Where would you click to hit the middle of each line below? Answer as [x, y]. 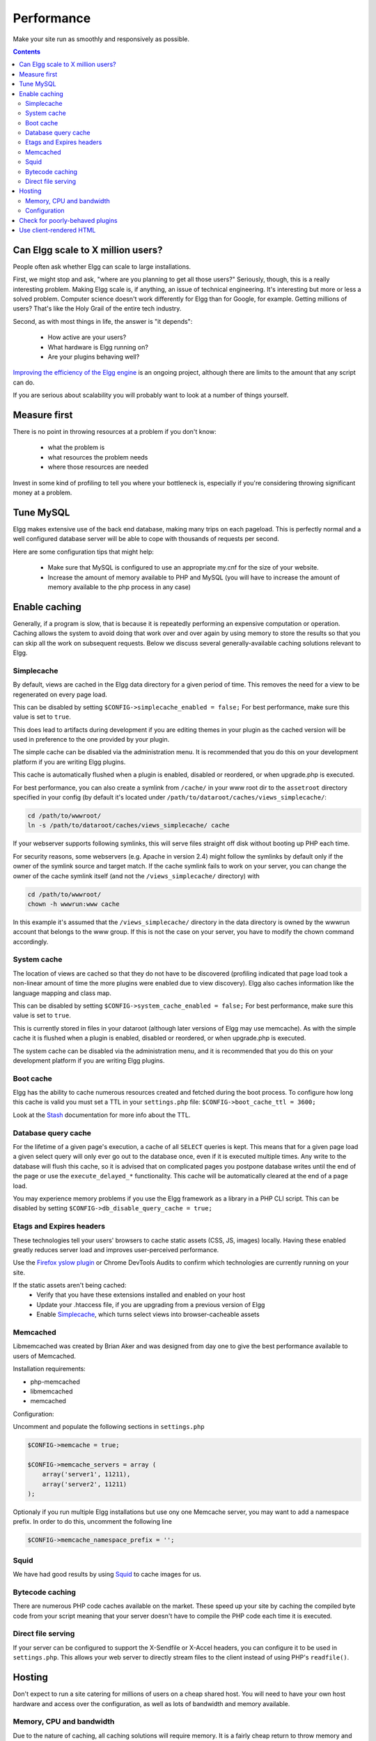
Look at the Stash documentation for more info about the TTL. [102, 1115]
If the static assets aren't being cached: [70, 1286]
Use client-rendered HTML [57, 230]
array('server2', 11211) [85, 1484]
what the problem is [76, 447]
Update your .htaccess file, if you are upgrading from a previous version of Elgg [151, 1304]
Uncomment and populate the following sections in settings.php [109, 1427]
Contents [27, 52]
